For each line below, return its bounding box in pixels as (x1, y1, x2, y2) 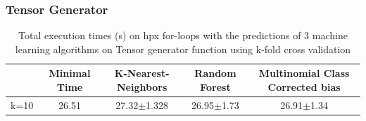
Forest (200, 80, 231, 94)
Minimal (49, 66, 91, 80)
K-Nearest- (114, 66, 170, 80)
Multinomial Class (258, 66, 350, 80)
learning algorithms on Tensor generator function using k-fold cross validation (15, 41, 351, 56)
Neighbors (116, 80, 168, 94)
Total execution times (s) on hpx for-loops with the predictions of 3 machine (18, 28, 348, 43)
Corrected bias (267, 80, 341, 94)
